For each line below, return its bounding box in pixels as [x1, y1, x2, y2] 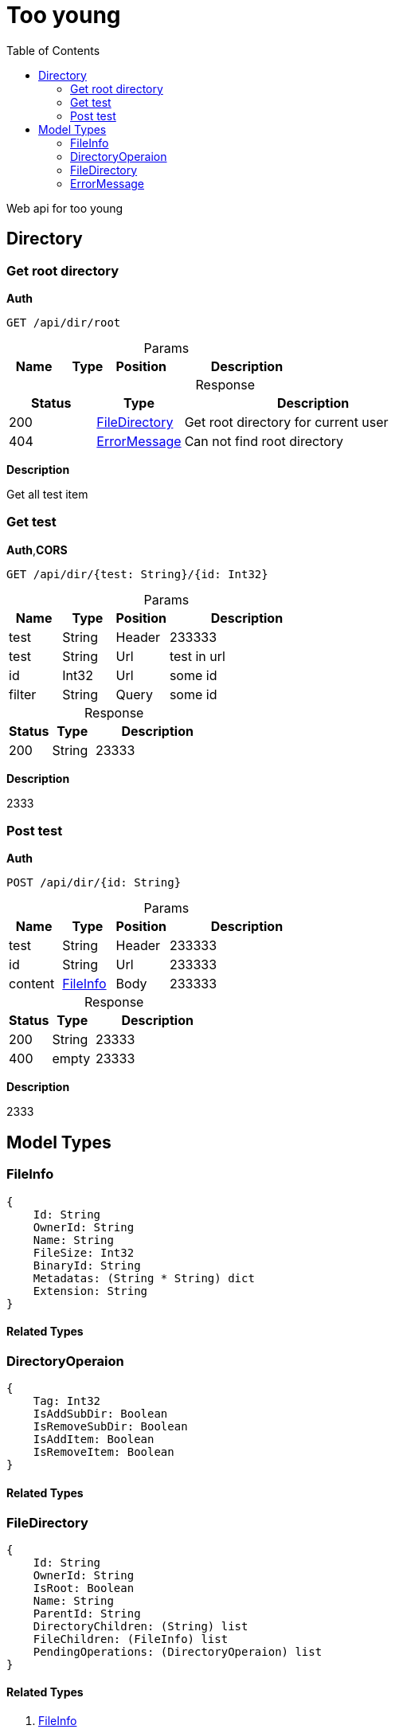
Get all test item [6, 487, 88, 501]
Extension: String [33, 1284, 148, 1297]
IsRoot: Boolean [33, 1581, 135, 1594]
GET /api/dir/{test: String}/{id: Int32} [6, 567, 268, 581]
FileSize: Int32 [33, 1246, 135, 1259]
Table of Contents [6, 43, 100, 57]
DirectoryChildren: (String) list [33, 1619, 248, 1633]
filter [9, 686, 37, 702]
